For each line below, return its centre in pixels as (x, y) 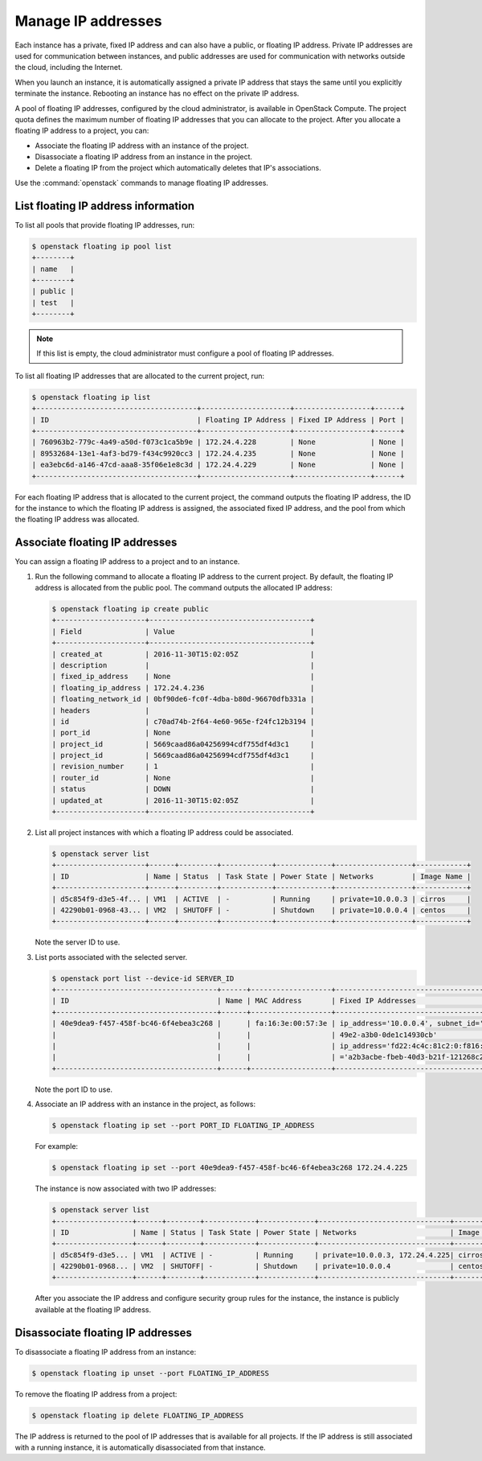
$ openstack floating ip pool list (102, 246)
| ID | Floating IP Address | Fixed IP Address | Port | (218, 420)
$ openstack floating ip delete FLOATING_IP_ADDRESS (138, 1415)
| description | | (183, 665)
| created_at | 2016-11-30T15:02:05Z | (183, 654)
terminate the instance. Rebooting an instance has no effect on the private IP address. (157, 93)
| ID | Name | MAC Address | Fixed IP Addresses (234, 1001)
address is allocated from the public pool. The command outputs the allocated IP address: (184, 588)
